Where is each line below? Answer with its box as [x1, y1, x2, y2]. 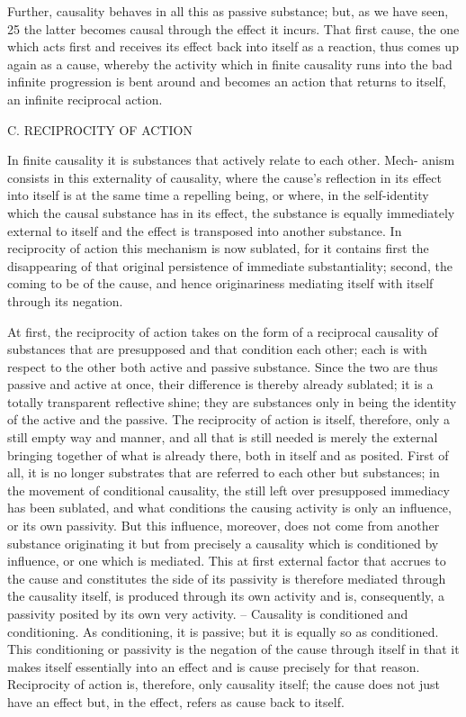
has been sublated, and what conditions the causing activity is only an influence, [7, 498, 452, 517]
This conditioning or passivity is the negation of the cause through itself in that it [7, 640, 460, 658]
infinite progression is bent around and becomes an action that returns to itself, [7, 72, 446, 91]
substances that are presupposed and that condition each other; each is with [7, 340, 427, 358]
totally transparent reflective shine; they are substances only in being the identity [7, 392, 457, 411]
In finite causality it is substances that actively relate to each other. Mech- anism [7, 150, 455, 169]
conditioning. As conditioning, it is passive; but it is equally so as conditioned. [7, 622, 439, 640]
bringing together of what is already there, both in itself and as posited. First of [7, 445, 449, 464]
